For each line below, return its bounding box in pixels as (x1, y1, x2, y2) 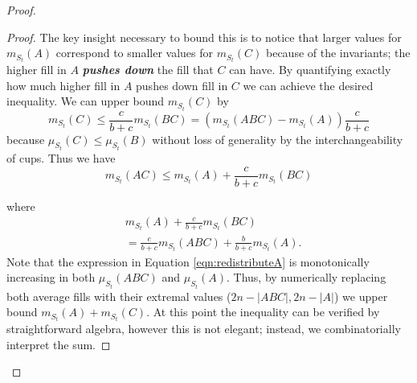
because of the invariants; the (266, 44, 411, 61)
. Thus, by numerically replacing (227, 269, 386, 286)
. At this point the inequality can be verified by (146, 303, 380, 320)
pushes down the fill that (82, 61, 214, 78)
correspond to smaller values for (55, 44, 214, 61)
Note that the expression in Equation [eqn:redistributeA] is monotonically (6, 253, 370, 270)
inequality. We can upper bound (6, 93, 165, 109)
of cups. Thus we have (6, 150, 116, 167)
